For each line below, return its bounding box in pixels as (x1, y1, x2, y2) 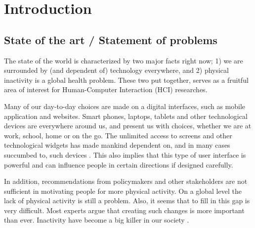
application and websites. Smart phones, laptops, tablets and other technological (4, 111, 248, 121)
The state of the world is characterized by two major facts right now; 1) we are (4, 55, 243, 65)
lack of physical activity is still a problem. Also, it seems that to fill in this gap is (4, 195, 250, 206)
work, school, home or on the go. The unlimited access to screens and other (4, 130, 232, 140)
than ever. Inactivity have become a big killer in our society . (4, 215, 189, 225)
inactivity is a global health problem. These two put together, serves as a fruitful (4, 74, 249, 85)
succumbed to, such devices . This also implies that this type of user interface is (4, 149, 246, 160)
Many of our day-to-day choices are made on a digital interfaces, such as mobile (4, 101, 246, 111)
